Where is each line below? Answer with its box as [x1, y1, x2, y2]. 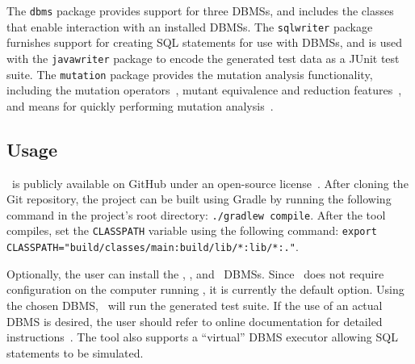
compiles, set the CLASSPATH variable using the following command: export [6, 222, 377, 239]
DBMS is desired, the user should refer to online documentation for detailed [6, 312, 383, 329]
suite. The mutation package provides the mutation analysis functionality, [6, 65, 373, 82]
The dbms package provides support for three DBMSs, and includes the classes [6, 2, 394, 19]
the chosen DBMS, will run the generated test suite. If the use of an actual [6, 296, 383, 313]
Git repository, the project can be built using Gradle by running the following [6, 190, 392, 207]
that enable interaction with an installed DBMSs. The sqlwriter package [6, 18, 373, 35]
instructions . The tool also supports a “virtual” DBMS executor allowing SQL [6, 328, 398, 345]
